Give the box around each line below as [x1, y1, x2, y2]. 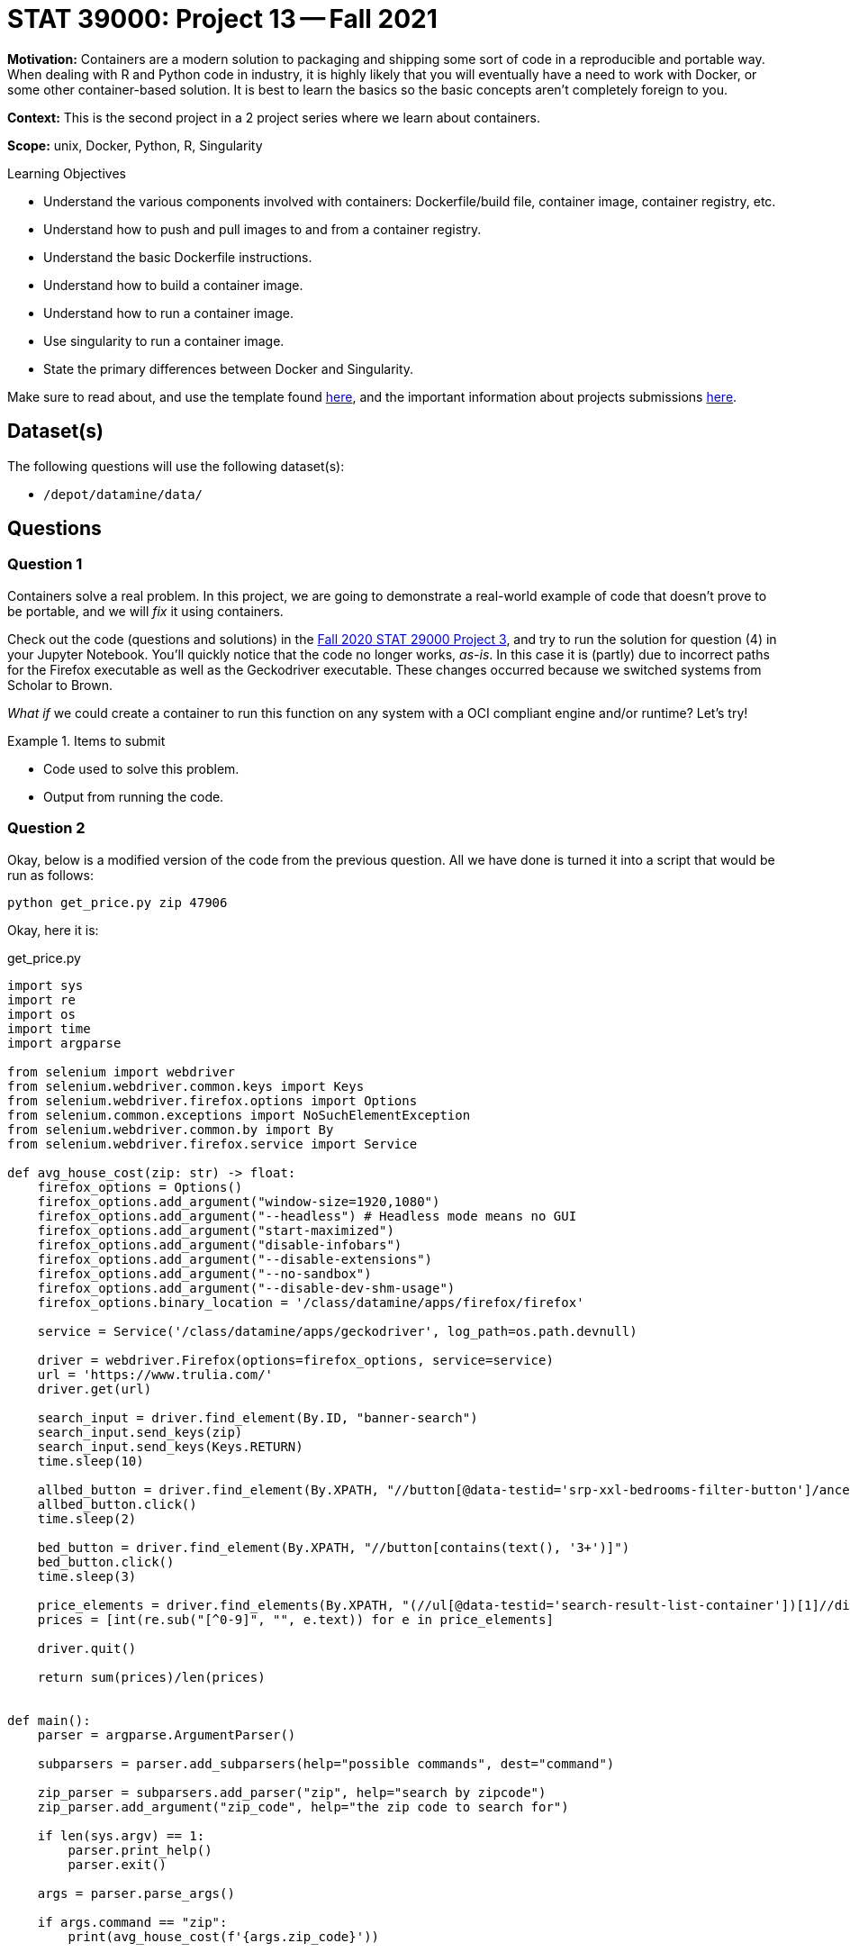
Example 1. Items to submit [7, 732, 166, 749]
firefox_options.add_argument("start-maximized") [37, 1222, 394, 1238]
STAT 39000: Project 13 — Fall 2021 [7, 4, 438, 34]
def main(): [7, 1712, 91, 1728]
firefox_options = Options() [37, 1179, 243, 1194]
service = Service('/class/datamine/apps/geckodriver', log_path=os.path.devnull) [37, 1323, 637, 1339]
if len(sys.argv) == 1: [37, 1828, 205, 1843]
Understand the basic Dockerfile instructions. [43, 249, 312, 265]
